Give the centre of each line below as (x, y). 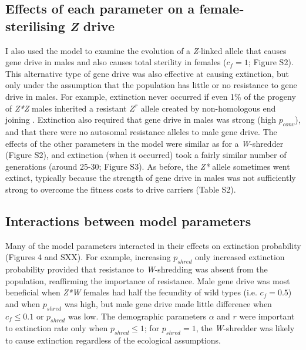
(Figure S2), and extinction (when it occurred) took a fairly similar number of (146, 155)
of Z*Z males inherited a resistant (66, 108)
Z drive (92, 26)
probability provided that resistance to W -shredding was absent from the (137, 269)
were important (267, 316)
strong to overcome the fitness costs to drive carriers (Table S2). (121, 189)
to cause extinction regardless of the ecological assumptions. (113, 340)
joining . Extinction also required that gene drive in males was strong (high (141, 120)
